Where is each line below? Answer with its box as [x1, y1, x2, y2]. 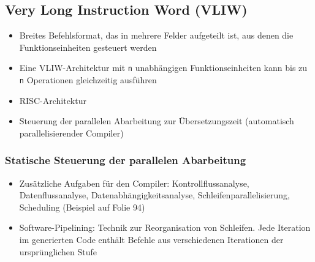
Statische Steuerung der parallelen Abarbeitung [5, 152, 246, 168]
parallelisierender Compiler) [19, 126, 124, 139]
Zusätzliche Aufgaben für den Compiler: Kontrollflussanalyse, [19, 176, 249, 189]
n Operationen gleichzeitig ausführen [19, 73, 157, 86]
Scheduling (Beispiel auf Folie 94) [19, 200, 145, 213]
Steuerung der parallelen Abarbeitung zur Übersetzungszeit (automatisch [19, 114, 294, 127]
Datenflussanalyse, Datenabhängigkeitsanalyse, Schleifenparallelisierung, [19, 189, 290, 201]
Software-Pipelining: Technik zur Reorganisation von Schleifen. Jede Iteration [19, 221, 311, 234]
